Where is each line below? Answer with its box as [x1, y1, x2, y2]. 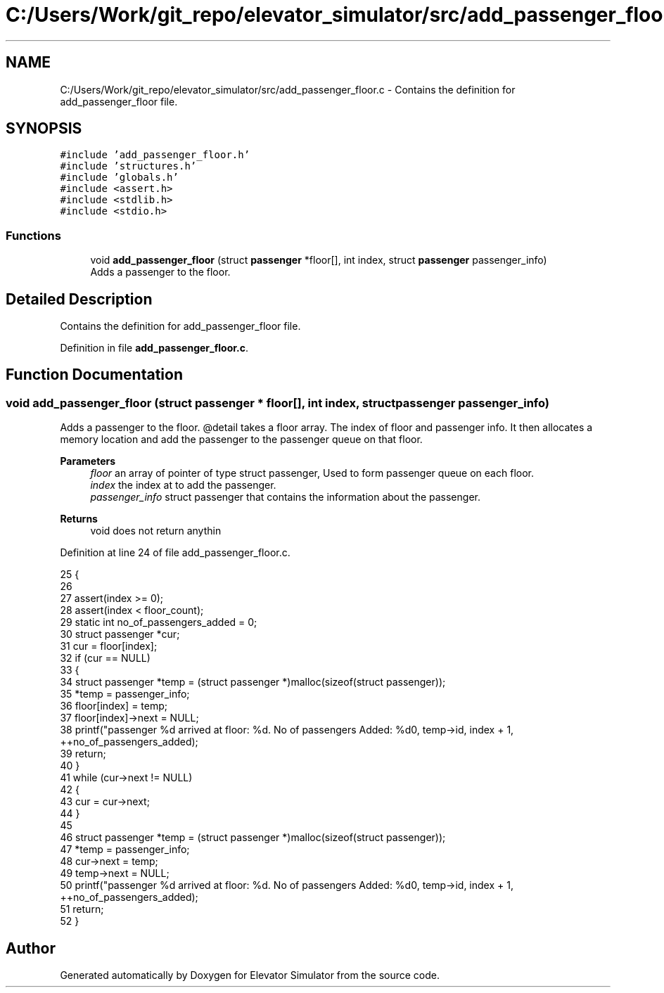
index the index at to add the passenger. [90, 479, 276, 492]
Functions [6, 228, 61, 243]
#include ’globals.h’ [60, 172, 179, 184]
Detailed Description [6, 290, 153, 308]
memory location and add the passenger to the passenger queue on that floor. [60, 433, 423, 446]
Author [6, 939, 56, 957]
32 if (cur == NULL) [60, 652, 151, 665]
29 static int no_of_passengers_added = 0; [60, 616, 257, 629]
